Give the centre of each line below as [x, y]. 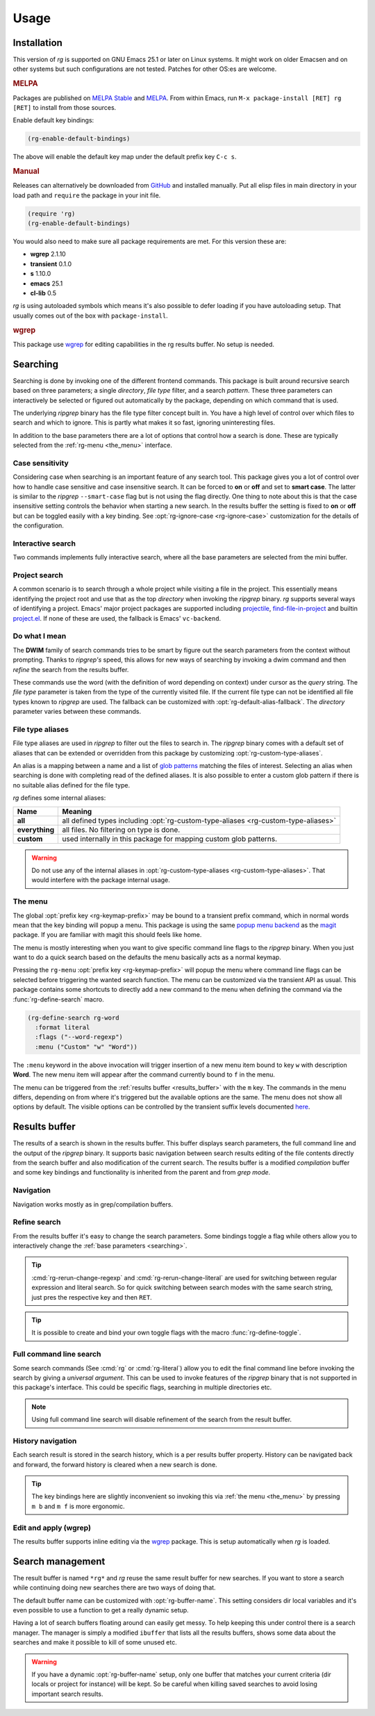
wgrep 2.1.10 [48, 254]
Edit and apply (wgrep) [52, 1528]
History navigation [45, 1441]
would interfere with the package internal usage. [101, 880]
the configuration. [38, 525]
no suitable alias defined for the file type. [72, 785]
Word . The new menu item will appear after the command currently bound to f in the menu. [144, 1074]
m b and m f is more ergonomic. [78, 1506]
